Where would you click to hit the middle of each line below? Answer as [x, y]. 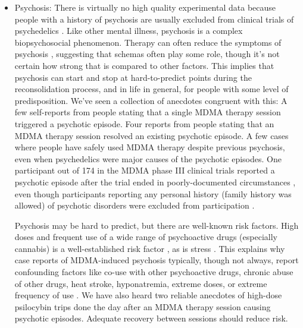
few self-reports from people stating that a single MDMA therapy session [148, 112]
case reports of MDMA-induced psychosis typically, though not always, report [157, 260]
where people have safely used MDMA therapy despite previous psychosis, [150, 147]
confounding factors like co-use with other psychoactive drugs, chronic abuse [154, 272]
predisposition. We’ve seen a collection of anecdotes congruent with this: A [151, 100]
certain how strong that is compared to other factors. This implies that [144, 65]
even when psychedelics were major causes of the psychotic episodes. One [148, 158]
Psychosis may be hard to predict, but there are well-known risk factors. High [157, 225]
